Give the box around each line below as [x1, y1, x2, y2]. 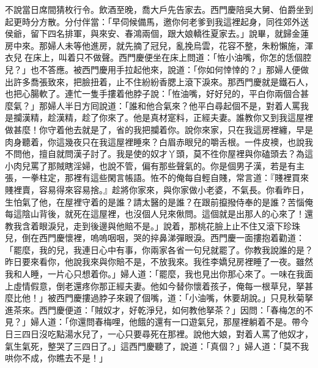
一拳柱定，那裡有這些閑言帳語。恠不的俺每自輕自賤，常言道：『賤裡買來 [21, 171, 309, 184]
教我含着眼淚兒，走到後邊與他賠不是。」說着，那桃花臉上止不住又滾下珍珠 [5, 219, 300, 232]
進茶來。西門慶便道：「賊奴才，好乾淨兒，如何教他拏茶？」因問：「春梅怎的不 [5, 303, 313, 316]
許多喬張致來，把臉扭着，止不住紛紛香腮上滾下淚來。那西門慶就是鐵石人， [13, 75, 313, 88]
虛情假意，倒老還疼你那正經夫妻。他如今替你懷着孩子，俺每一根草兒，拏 [13, 279, 305, 292]
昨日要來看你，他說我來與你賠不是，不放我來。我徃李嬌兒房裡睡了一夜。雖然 [5, 255, 313, 268]
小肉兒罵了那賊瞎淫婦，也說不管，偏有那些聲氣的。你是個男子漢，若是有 [5, 159, 296, 172]
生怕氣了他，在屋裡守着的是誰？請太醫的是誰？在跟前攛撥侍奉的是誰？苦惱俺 [5, 195, 313, 208]
